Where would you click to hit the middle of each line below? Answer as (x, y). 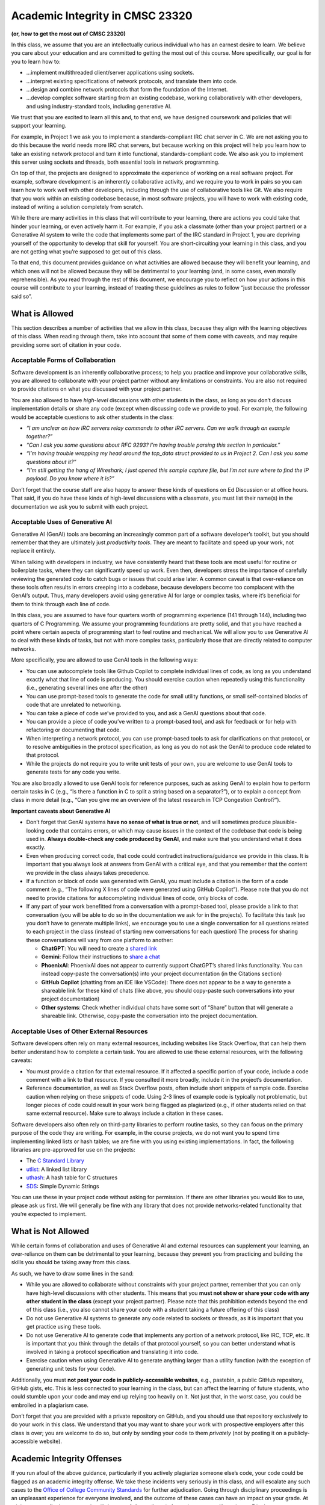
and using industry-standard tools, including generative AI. (99, 106)
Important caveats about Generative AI (61, 811)
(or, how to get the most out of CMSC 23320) (69, 34)
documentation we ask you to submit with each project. (80, 506)
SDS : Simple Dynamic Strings (63, 1186)
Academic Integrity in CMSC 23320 (102, 16)
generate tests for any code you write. (73, 772)
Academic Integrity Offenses (67, 1459)
